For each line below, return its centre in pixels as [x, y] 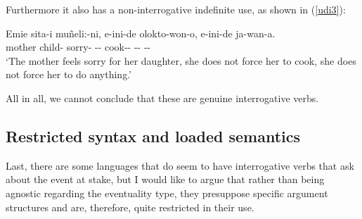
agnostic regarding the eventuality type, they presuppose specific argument [167, 193]
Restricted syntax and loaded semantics [153, 136]
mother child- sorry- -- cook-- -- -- [78, 47]
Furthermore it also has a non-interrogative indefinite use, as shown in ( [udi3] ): [176, 9]
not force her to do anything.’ [69, 74]
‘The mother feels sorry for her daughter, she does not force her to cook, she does [181, 60]
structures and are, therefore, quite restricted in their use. [130, 207]
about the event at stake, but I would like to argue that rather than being [165, 179]
